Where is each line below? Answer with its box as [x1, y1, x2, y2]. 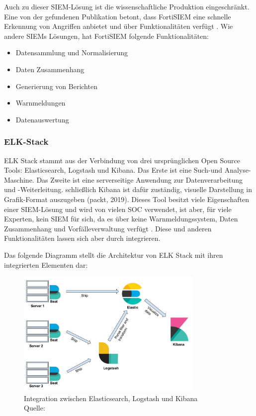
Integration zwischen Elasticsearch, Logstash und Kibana [24, 393, 198, 403]
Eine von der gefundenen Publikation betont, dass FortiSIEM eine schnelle [4, 11, 231, 21]
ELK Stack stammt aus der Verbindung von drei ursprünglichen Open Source [4, 155, 240, 165]
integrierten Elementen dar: [4, 259, 88, 270]
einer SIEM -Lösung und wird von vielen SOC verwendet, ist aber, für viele [4, 204, 232, 214]
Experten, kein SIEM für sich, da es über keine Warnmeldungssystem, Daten [4, 213, 238, 224]
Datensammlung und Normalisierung [15, 47, 128, 58]
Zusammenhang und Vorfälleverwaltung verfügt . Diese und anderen [4, 223, 212, 233]
